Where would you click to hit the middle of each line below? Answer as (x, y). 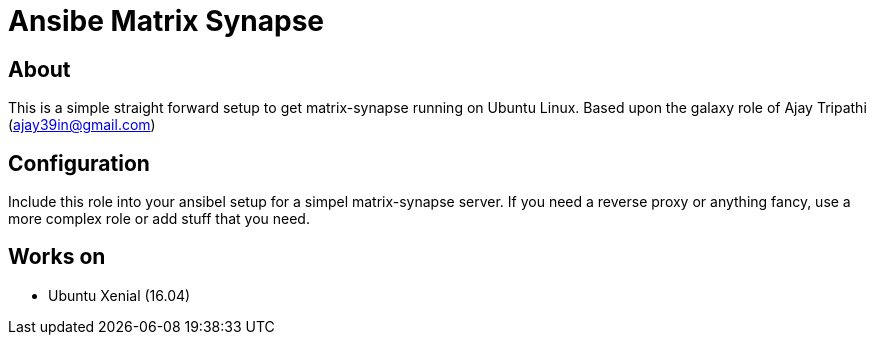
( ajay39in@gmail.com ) (82, 125)
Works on (57, 257)
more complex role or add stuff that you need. (159, 219)
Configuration (79, 163)
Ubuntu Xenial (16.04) (119, 295)
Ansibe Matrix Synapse (166, 21)
